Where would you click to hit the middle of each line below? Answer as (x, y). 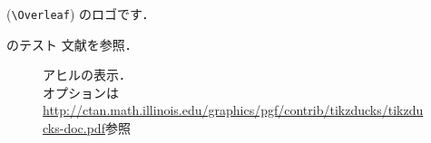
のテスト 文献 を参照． (72, 44)
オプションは (81, 92)
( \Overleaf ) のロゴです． (81, 14)
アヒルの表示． (87, 75)
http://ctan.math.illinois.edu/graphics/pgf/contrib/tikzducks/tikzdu (233, 110)
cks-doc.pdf (74, 128)
